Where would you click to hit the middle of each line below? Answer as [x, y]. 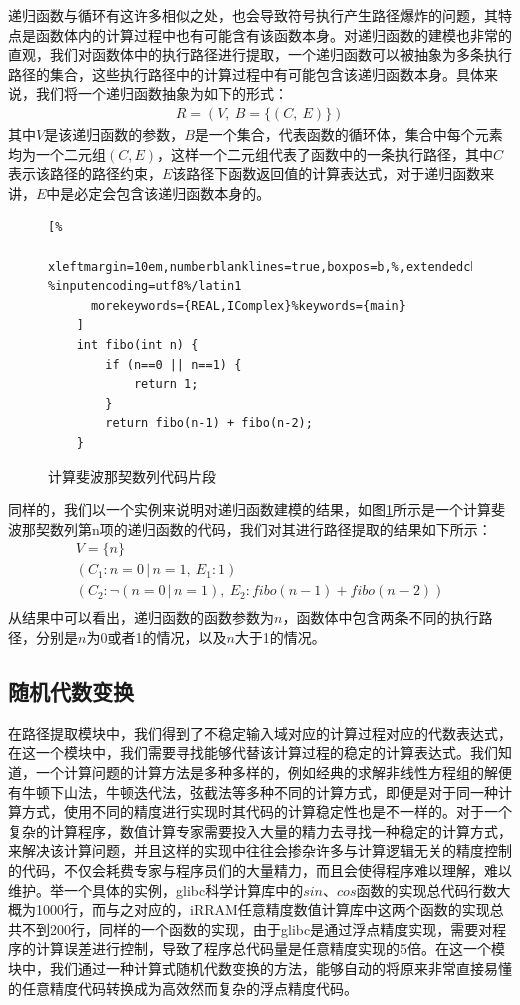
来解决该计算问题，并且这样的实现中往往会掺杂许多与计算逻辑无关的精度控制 [260, 850]
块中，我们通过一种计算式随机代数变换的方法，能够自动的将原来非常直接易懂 [260, 967]
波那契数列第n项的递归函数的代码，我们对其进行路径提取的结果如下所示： [250, 528]
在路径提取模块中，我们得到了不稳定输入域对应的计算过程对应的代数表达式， [260, 732]
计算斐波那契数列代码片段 [132, 475]
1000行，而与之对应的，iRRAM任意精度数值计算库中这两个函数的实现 [262, 909]
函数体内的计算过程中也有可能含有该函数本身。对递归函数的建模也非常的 [273, 34]
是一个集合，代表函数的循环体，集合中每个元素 [348, 134]
